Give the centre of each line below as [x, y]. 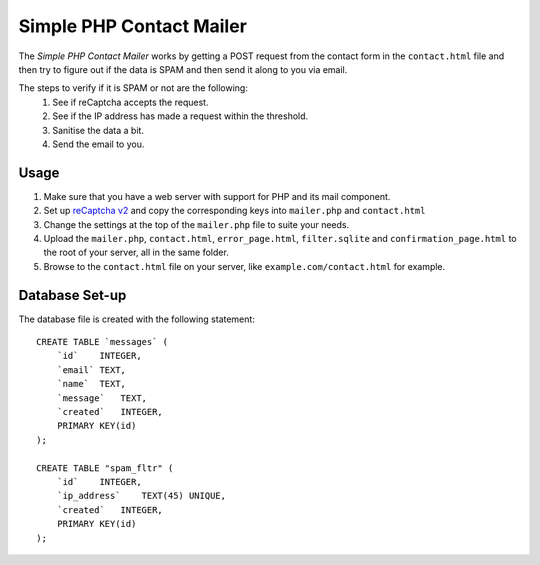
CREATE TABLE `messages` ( [102, 342]
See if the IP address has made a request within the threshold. [180, 116]
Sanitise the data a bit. [98, 130]
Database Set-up [72, 295]
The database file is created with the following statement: [136, 319]
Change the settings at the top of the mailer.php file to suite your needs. [196, 224]
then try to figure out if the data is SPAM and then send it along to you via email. [183, 69]
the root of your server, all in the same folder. [136, 252]
